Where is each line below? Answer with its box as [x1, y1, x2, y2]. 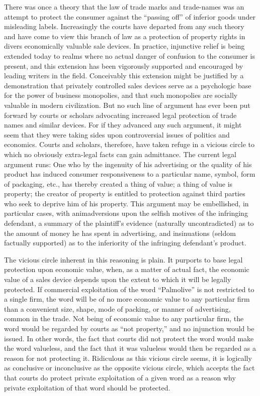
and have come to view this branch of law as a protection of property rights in [4, 31, 245, 41]
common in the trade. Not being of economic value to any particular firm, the [4, 313, 244, 324]
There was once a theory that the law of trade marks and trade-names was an [4, 2, 244, 12]
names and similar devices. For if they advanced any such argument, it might [4, 119, 242, 130]
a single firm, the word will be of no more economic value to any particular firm [4, 294, 250, 304]
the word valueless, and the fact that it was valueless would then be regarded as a [4, 343, 256, 353]
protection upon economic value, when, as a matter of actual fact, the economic [4, 264, 249, 275]
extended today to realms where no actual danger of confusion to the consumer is [4, 50, 255, 61]
